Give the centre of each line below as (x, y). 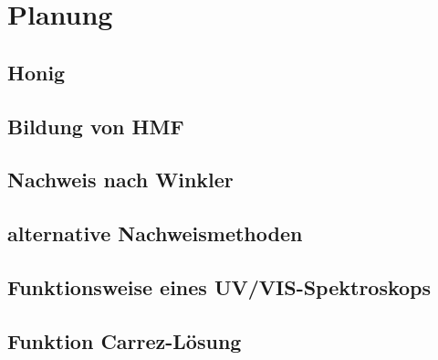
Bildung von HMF (96, 126)
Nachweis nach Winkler (120, 180)
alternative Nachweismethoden (155, 233)
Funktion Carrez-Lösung (125, 340)
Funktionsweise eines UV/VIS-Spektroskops (219, 286)
